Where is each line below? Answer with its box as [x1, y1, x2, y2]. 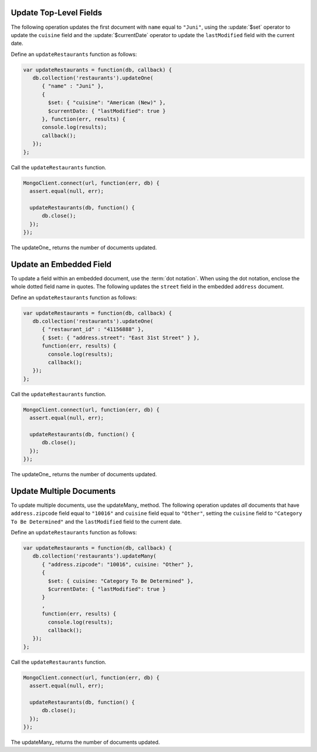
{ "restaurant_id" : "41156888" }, [42, 326, 144, 333]
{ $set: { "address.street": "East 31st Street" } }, [42, 334, 200, 341]
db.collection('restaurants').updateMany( [32, 553, 157, 560]
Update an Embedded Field [11, 259, 112, 269]
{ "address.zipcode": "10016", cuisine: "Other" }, [42, 561, 194, 567]
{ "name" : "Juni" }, [42, 83, 104, 89]
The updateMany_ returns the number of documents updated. [11, 738, 160, 746]
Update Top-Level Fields [11, 8, 102, 18]
